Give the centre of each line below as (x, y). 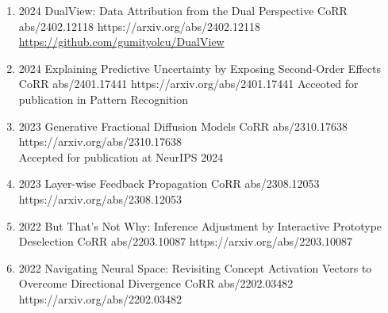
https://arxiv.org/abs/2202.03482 (100, 298)
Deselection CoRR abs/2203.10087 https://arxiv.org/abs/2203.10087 (186, 241)
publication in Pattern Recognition (103, 99)
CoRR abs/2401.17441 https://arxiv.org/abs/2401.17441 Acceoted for (188, 84)
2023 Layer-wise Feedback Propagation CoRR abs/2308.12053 (169, 183)
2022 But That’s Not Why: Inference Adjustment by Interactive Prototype (200, 225)
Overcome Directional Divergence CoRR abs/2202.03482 (156, 283)
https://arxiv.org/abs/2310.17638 (100, 141)
